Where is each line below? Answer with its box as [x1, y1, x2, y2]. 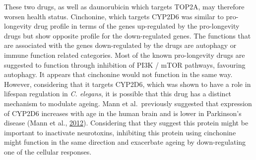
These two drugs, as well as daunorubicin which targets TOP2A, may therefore [4, 1, 245, 11]
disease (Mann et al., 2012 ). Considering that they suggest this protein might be [4, 118, 249, 128]
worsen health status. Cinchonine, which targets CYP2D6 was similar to [4, 11, 224, 21]
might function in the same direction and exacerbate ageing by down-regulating [4, 137, 246, 147]
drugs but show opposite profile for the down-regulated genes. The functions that [4, 30, 251, 40]
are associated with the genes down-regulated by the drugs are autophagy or [4, 40, 237, 50]
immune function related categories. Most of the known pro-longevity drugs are [4, 49, 245, 60]
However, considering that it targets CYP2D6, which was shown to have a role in [4, 79, 251, 89]
